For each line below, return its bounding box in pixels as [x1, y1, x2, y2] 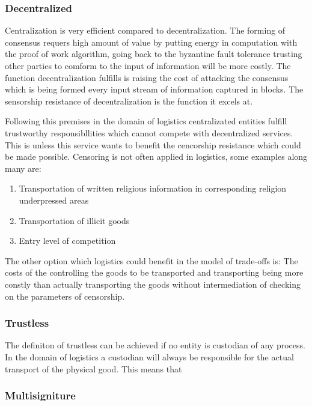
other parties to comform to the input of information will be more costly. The [5, 59, 291, 71]
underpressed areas [19, 193, 89, 206]
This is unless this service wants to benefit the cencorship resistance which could [5, 138, 301, 151]
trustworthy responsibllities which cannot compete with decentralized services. [5, 126, 293, 139]
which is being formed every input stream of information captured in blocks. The [5, 83, 304, 95]
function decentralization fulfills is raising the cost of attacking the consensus [5, 71, 289, 83]
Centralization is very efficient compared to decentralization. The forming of [5, 24, 286, 37]
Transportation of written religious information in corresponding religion [19, 182, 287, 195]
